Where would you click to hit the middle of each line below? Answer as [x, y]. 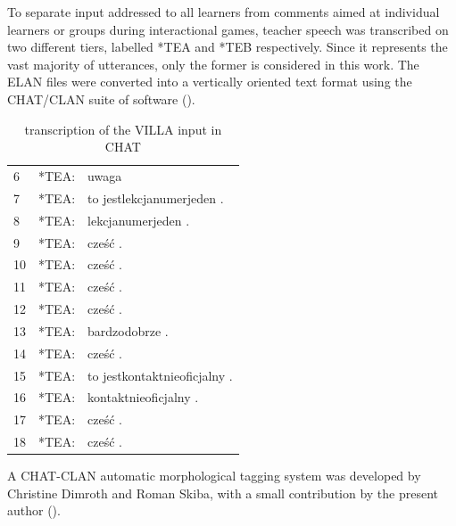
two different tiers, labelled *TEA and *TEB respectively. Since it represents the [228, 47]
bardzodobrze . [128, 330]
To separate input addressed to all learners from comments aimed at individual [224, 12]
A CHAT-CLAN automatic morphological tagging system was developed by [214, 476]
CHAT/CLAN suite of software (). [101, 99]
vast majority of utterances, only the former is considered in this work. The [213, 64]
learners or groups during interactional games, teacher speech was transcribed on [228, 29]
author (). [34, 510]
